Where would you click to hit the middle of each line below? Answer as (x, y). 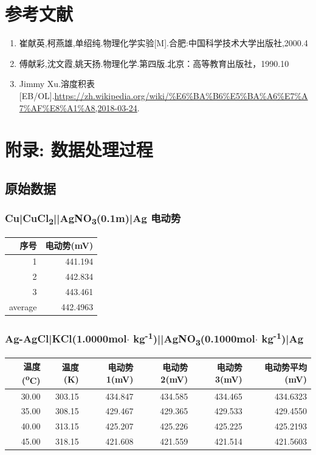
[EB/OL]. (37, 95)
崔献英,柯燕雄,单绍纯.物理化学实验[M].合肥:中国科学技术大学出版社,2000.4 (163, 43)
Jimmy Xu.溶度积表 (57, 84)
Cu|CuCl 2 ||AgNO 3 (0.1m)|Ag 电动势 (93, 219)
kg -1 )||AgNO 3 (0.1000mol (194, 339)
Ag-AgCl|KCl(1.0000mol (66, 339)
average (23, 306)
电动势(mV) (69, 245)
